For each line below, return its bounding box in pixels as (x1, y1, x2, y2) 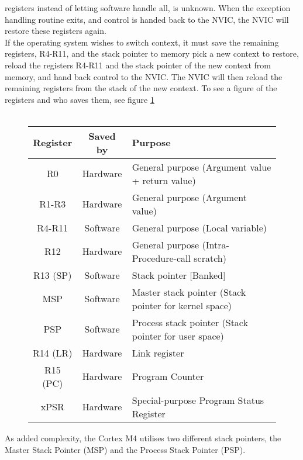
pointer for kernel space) (132, 298, 232, 312)
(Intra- (202, 237, 229, 251)
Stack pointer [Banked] (132, 268, 226, 282)
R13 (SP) (33, 268, 72, 282)
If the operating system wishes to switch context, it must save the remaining (5, 36, 279, 48)
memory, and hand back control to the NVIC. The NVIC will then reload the (5, 70, 283, 82)
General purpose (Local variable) (132, 220, 267, 234)
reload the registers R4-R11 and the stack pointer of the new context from (5, 58, 271, 71)
